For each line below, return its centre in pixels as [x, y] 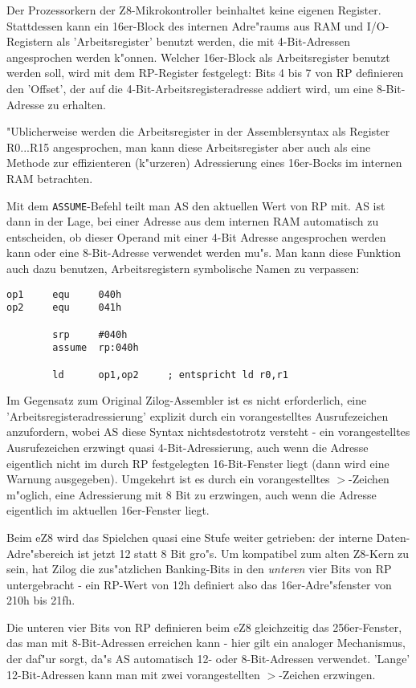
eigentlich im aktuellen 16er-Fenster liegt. [108, 510]
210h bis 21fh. [41, 600]
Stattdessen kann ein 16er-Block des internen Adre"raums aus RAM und [185, 25]
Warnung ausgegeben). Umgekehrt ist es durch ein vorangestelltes [168, 479]
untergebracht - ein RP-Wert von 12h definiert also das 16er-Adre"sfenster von [199, 584]
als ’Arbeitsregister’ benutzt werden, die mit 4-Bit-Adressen [204, 41]
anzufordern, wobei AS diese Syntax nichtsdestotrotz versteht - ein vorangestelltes [208, 432]
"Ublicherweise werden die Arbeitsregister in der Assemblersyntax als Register [198, 131]
